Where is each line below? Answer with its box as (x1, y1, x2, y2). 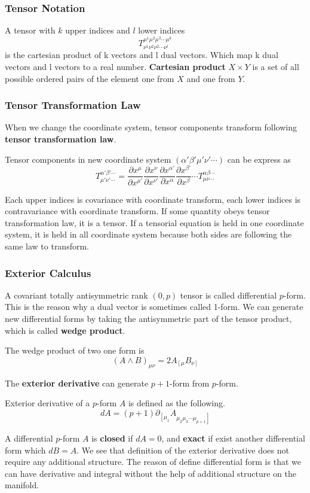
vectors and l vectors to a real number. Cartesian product (5, 60, 226, 73)
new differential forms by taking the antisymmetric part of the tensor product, (5, 312, 292, 325)
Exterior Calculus (5, 265, 91, 280)
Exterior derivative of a (5, 397, 90, 409)
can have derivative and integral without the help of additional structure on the (5, 467, 296, 479)
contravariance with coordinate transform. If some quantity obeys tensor (5, 205, 270, 217)
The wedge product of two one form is (5, 344, 145, 357)
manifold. (5, 479, 39, 491)
